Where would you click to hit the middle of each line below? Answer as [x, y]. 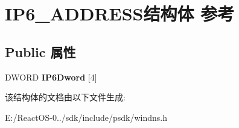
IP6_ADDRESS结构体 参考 [120, 14]
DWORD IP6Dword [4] [51, 77]
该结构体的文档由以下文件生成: [65, 97]
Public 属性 [40, 51]
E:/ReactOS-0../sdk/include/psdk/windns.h [86, 117]
